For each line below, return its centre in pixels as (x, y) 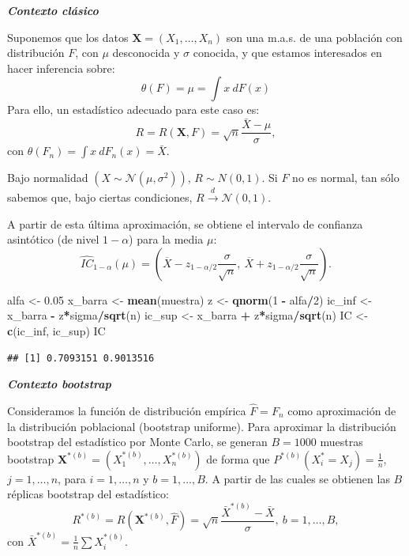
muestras (341, 442)
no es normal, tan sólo (346, 178)
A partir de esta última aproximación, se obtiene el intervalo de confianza (185, 223)
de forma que (238, 458)
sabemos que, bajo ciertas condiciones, (100, 197)
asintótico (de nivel (53, 239)
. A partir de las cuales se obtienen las (297, 478)
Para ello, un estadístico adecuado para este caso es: (133, 110)
